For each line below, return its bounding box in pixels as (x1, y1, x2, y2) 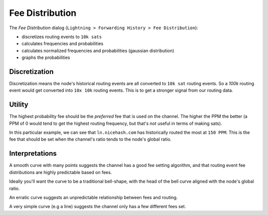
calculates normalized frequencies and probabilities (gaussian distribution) (21, 48, 175, 54)
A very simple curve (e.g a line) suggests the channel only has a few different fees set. (9, 204, 186, 210)
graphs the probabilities (21, 54, 70, 60)
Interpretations (9, 149, 57, 158)
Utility (9, 101, 28, 109)
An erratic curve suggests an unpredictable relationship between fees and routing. (9, 194, 178, 200)
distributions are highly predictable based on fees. (9, 169, 112, 175)
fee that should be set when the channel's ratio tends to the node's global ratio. (9, 136, 172, 142)
